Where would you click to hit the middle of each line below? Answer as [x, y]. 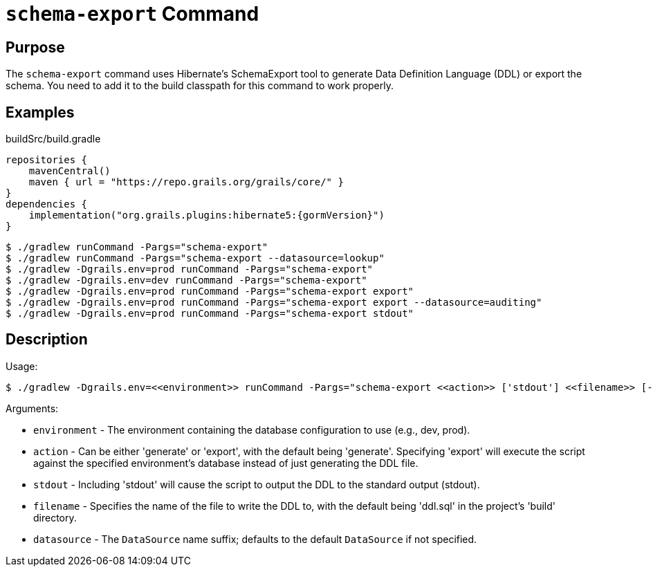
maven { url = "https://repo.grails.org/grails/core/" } [186, 182]
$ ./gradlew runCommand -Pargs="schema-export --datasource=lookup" [195, 258]
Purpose [35, 47]
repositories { [47, 160]
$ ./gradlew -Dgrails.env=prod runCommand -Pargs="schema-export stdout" [210, 314]
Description [47, 340]
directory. [55, 517]
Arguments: [32, 408]
